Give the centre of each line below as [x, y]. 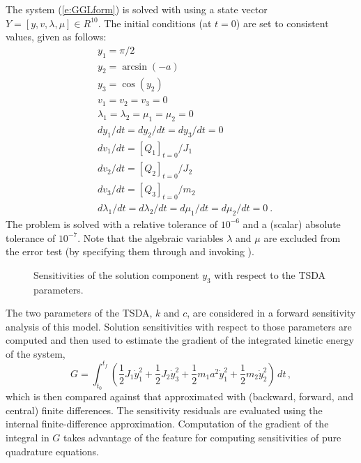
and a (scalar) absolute [292, 223]
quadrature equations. [52, 451]
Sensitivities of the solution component [116, 274]
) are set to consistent [282, 23]
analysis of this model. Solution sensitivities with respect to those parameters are [179, 326]
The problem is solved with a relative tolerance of [112, 223]
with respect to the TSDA [270, 274]
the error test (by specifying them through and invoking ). [130, 251]
